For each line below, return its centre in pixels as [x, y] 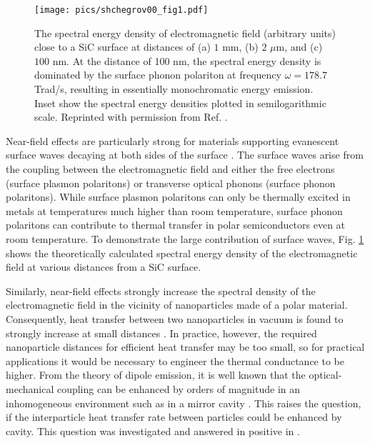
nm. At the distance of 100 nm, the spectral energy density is [187, 60]
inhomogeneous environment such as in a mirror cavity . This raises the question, [184, 403]
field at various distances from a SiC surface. [104, 267]
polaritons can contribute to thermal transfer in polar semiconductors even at [176, 225]
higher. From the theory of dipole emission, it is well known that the [156, 375]
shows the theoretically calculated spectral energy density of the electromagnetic [182, 253]
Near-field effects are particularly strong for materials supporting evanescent [172, 140]
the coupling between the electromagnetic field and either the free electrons [170, 169]
